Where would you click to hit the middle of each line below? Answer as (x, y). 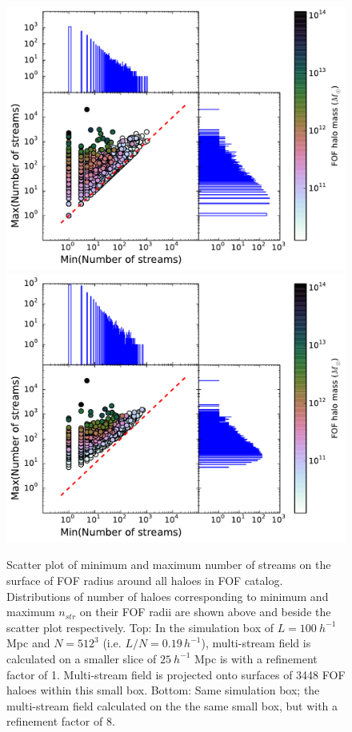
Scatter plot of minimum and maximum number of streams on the (169, 565)
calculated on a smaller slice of (82, 658)
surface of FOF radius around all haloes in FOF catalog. (145, 580)
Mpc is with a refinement (256, 658)
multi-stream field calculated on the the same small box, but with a (172, 705)
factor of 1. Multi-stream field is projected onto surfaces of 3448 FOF (176, 674)
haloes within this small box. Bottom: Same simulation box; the (163, 690)
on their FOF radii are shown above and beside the (205, 612)
